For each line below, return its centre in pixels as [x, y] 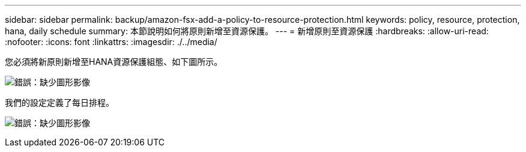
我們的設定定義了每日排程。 [59, 102]
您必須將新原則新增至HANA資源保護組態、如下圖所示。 [114, 62]
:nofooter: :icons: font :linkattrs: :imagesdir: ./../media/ [111, 42]
